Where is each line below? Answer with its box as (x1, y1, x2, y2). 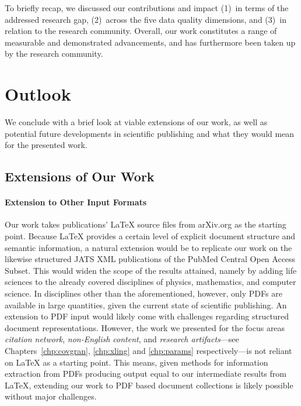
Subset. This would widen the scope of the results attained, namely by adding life (5, 264, 297, 276)
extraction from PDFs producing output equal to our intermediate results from (5, 367, 286, 380)
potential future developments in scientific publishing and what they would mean (5, 127, 295, 139)
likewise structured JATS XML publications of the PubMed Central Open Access (5, 253, 296, 265)
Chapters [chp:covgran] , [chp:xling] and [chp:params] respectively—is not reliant (5, 344, 292, 356)
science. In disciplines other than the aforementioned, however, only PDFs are (5, 287, 282, 300)
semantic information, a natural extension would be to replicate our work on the (5, 241, 292, 253)
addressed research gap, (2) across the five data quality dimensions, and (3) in (5, 13, 286, 25)
